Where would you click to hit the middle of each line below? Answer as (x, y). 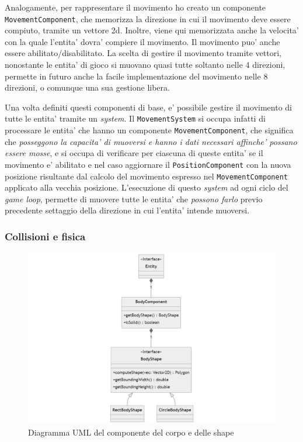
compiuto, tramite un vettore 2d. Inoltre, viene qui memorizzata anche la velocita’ (152, 30)
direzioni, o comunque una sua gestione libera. (87, 87)
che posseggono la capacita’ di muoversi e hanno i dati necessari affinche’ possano (151, 141)
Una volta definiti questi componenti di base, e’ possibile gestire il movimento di (148, 107)
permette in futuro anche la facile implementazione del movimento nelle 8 (136, 76)
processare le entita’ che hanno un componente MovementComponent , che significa (149, 130)
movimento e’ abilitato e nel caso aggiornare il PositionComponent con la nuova (148, 164)
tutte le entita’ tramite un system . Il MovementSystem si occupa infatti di (135, 118)
